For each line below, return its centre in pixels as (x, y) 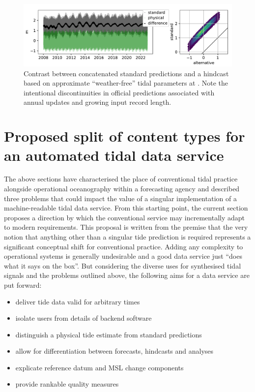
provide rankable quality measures (67, 384)
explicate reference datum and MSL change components (99, 367)
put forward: (23, 285)
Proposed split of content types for (125, 136)
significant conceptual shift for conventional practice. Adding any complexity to (124, 246)
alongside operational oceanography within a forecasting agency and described (122, 188)
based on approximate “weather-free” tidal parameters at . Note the (126, 83)
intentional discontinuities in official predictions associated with (119, 92)
